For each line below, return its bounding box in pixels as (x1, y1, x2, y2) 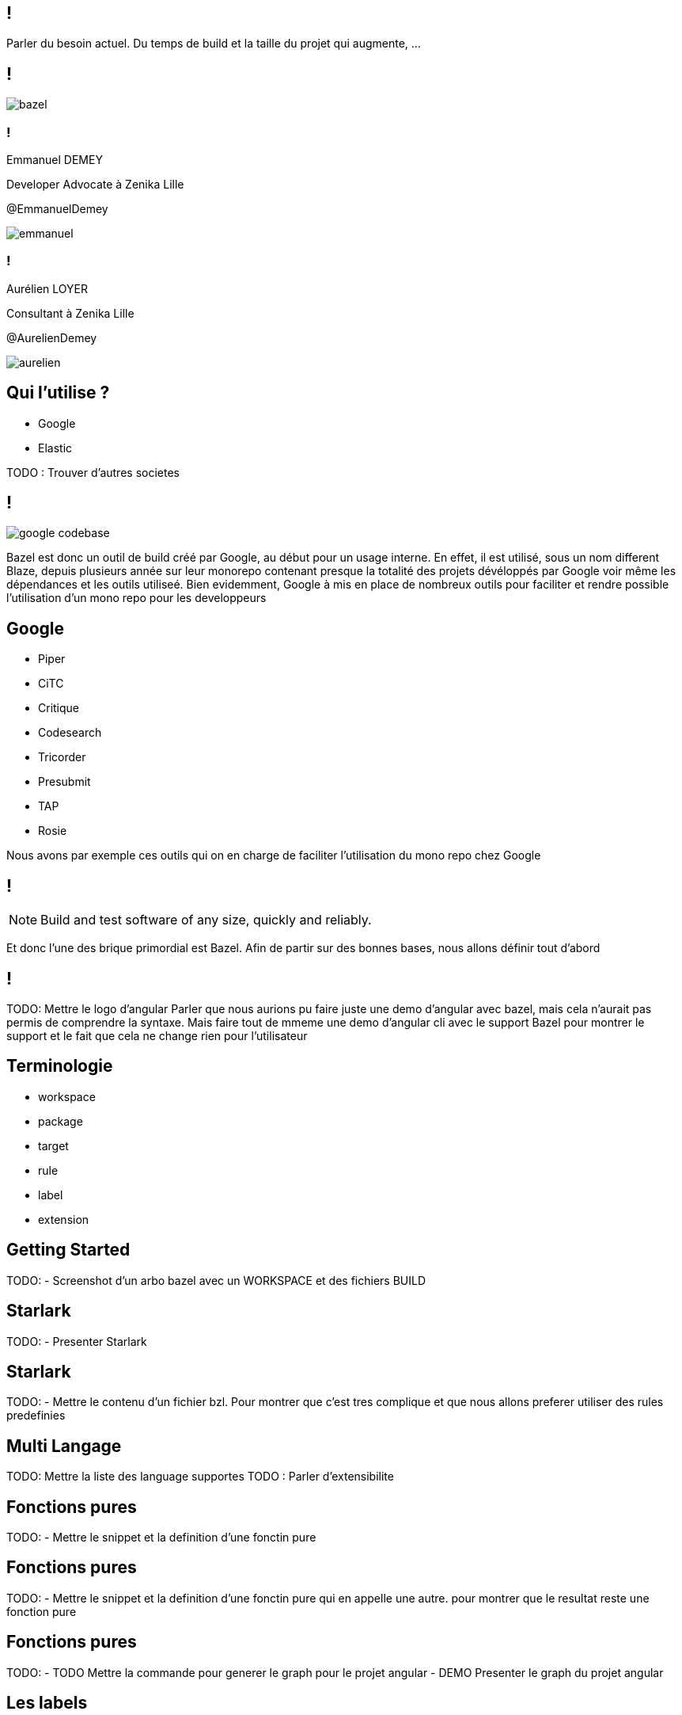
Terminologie (6, 1056, 113, 1077)
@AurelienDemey (6, 330, 97, 345)
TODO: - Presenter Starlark (6, 1334, 147, 1348)
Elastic (38, 440, 73, 455)
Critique (38, 701, 80, 715)
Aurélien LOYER (6, 281, 88, 295)
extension (38, 1212, 89, 1226)
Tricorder (38, 750, 86, 764)
